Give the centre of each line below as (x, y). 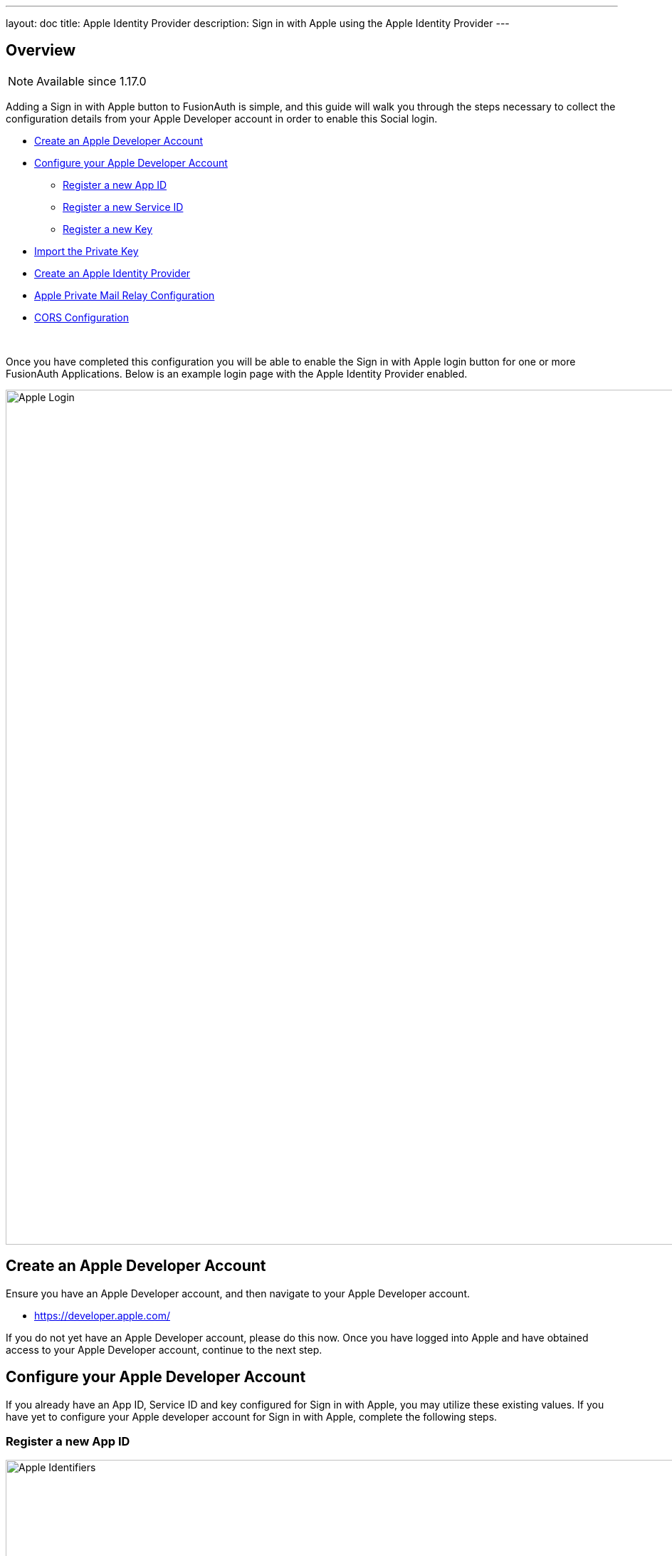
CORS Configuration (82, 317)
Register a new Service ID (123, 207)
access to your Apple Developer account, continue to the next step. (164, 1349)
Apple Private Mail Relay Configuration (125, 295)
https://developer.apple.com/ (102, 1315)
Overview (41, 51)
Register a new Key (108, 229)
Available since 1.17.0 (91, 81)
